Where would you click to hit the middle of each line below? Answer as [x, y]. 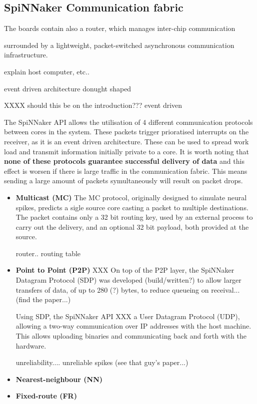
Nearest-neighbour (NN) [59, 379]
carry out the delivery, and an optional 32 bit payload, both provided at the [132, 226]
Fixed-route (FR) [46, 396]
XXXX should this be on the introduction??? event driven [93, 105]
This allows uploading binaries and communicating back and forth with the [131, 336]
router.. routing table [48, 253]
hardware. [31, 345]
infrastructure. [26, 55]
